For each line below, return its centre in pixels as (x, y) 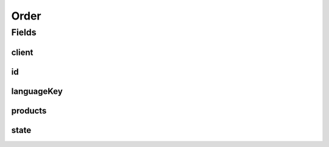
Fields (24, 32)
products (29, 111)
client (22, 52)
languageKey (37, 91)
